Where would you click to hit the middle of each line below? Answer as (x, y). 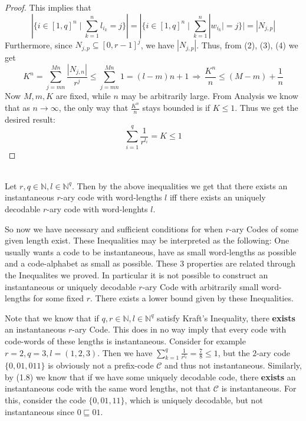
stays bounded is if (176, 108)
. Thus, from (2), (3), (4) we (247, 45)
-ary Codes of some (264, 228)
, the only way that (93, 108)
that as (17, 108)
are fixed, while (83, 96)
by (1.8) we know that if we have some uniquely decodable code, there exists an (150, 376)
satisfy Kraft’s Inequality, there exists (226, 318)
